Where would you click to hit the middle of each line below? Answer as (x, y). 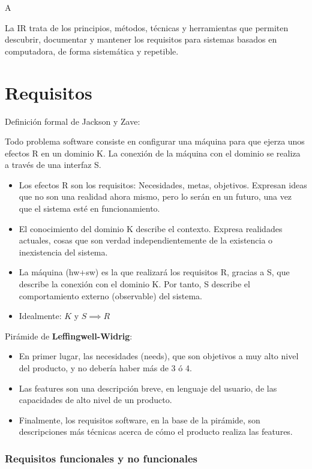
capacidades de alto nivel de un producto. (95, 400)
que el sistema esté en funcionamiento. (89, 208)
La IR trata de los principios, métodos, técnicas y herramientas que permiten (147, 27)
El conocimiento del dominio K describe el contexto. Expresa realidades (151, 228)
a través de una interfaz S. (53, 165)
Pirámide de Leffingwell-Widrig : (69, 336)
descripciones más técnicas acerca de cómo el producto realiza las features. (156, 432)
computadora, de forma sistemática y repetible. (92, 51)
